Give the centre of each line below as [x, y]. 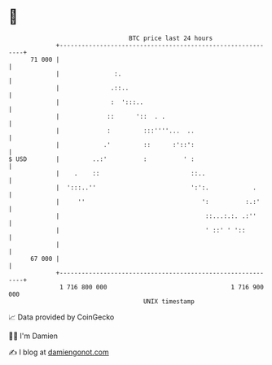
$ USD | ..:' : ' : [102, 159]
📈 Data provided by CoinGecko [61, 317]
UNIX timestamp [169, 301]
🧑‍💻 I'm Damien [33, 336]
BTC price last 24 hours [171, 38]
